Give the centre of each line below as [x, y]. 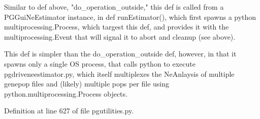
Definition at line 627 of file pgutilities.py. [69, 111]
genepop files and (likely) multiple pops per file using [87, 84]
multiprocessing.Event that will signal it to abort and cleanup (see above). [120, 36]
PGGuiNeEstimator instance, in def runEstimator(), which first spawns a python [130, 17]
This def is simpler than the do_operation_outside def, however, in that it [120, 54]
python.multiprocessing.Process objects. [66, 93]
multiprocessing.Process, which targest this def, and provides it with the [117, 27]
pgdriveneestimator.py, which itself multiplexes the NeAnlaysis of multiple [119, 73]
